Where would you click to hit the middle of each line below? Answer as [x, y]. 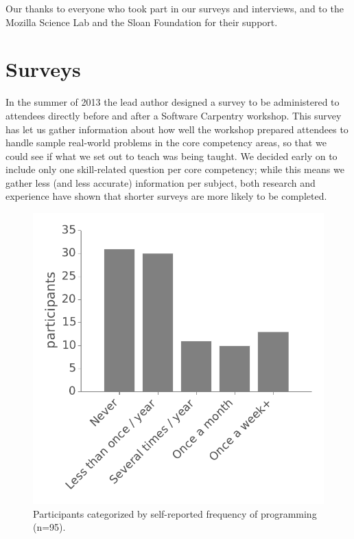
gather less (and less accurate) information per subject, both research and [161, 182]
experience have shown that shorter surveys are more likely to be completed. [166, 196]
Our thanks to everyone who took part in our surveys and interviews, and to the [175, 8]
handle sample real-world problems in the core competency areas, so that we [166, 142]
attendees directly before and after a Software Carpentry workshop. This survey [174, 115]
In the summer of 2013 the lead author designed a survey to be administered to [173, 102]
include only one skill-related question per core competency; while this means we [175, 169]
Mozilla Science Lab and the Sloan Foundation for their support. [142, 22]
